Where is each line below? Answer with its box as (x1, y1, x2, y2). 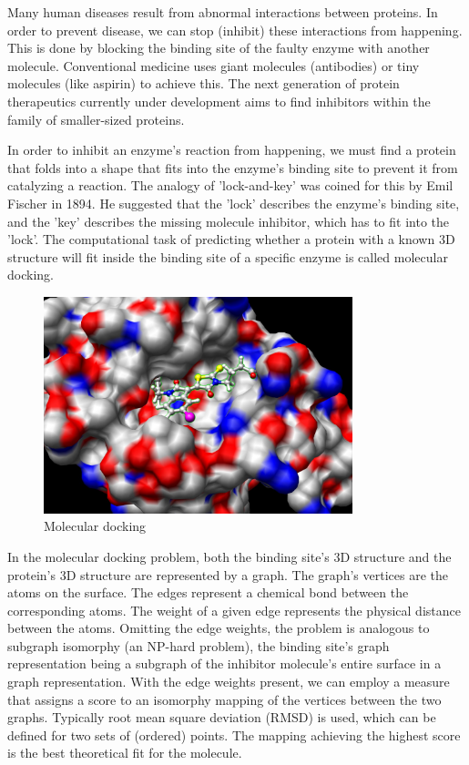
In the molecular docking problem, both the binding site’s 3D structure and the (7, 546, 452, 566)
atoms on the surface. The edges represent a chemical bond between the (7, 583, 409, 602)
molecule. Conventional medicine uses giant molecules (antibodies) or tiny (7, 56, 420, 75)
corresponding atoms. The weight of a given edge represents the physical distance (7, 600, 461, 619)
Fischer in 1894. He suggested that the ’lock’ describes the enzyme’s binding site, (7, 193, 460, 212)
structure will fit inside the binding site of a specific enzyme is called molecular (7, 247, 448, 266)
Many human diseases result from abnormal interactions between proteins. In (7, 3, 438, 21)
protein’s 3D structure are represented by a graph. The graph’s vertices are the (7, 565, 448, 584)
